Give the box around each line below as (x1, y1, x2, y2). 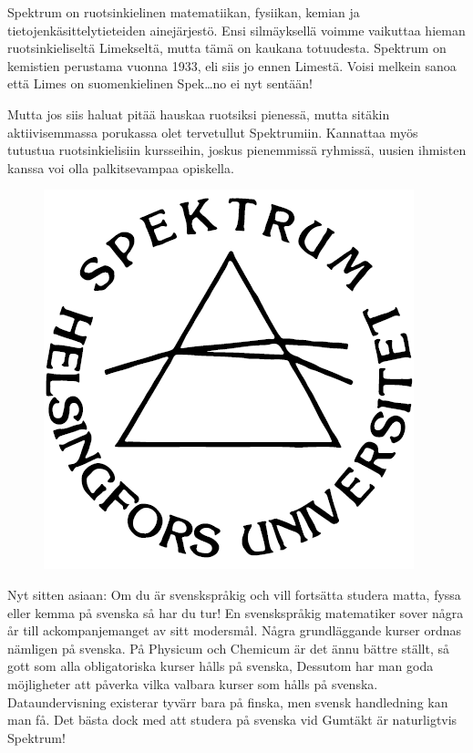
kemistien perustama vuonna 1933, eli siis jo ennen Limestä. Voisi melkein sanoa (7, 56, 457, 75)
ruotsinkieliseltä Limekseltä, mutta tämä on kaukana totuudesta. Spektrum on (7, 38, 447, 57)
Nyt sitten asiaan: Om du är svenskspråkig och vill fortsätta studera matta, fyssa (7, 584, 461, 603)
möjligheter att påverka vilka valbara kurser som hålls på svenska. (7, 674, 378, 693)
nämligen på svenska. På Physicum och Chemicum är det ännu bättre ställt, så (7, 638, 450, 657)
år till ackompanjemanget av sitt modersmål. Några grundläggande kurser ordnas (7, 621, 461, 640)
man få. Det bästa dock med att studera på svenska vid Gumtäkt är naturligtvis (7, 710, 458, 729)
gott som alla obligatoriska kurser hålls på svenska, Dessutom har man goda (7, 656, 434, 676)
